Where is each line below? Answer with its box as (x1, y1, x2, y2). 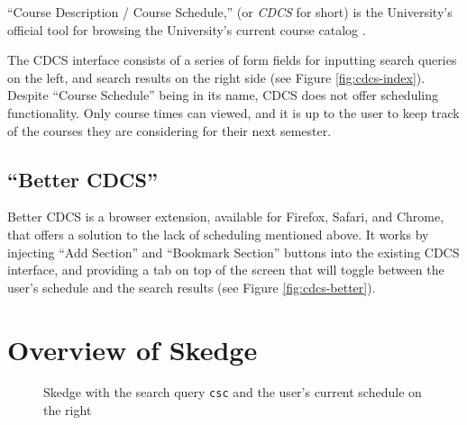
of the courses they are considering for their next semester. (7, 121, 332, 140)
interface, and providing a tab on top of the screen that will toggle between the (7, 260, 444, 279)
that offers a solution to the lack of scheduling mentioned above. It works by (7, 224, 429, 243)
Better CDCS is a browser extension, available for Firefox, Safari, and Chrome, (7, 207, 444, 226)
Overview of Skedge (7, 330, 258, 367)
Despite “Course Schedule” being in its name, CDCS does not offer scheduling (7, 86, 438, 104)
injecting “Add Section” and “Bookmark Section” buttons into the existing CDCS (7, 242, 460, 261)
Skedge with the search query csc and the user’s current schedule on (43, 383, 422, 402)
